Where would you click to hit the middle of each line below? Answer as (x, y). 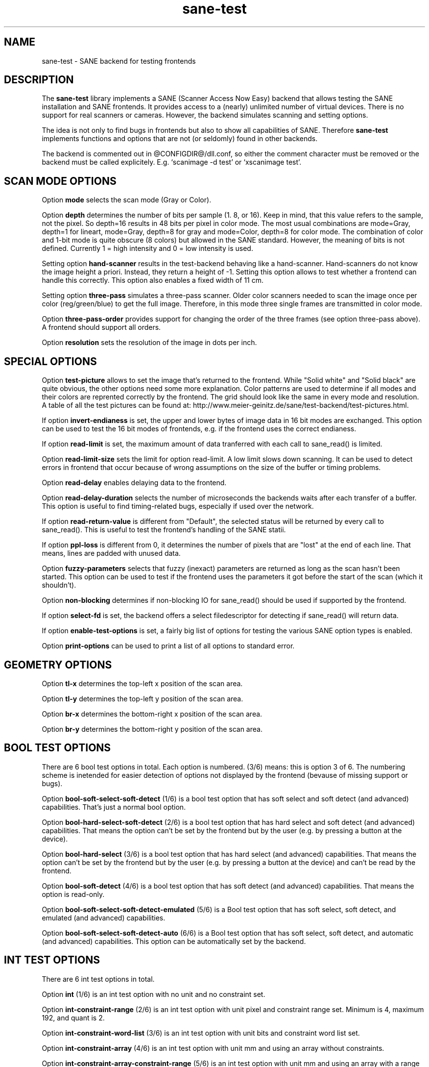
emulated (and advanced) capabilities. (104, 918)
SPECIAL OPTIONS (50, 361)
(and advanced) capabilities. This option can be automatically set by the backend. (174, 941)
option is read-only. (73, 894)
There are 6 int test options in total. (98, 979)
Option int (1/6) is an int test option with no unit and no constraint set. (154, 994)
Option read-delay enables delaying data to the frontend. (134, 483)
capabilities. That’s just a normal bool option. (114, 807)
